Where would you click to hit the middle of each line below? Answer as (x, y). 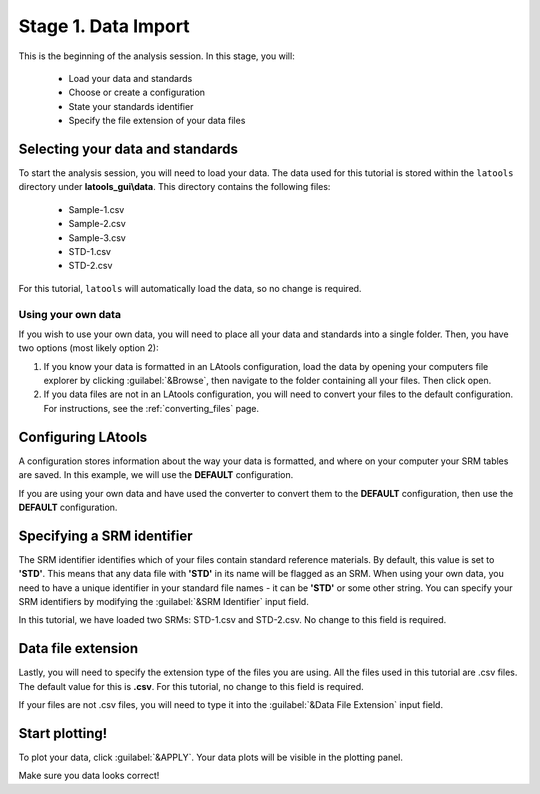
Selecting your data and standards (128, 148)
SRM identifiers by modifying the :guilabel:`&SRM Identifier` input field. (163, 601)
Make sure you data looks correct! (89, 776)
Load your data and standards (130, 78)
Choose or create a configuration (136, 92)
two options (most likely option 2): (88, 348)
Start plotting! (63, 733)
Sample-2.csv (97, 224)
